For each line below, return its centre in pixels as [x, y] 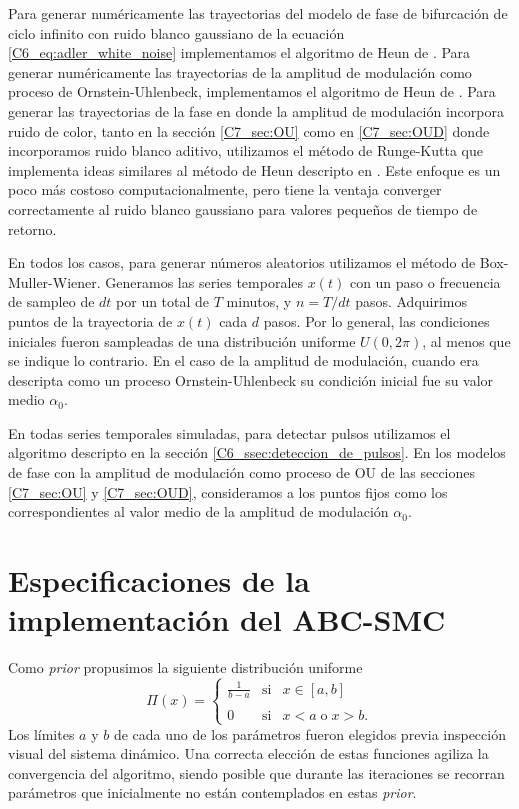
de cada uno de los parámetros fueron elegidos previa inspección [309, 733]
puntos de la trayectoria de [90, 320]
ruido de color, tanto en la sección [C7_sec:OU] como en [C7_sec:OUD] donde [249, 130]
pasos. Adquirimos [411, 301]
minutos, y [259, 301]
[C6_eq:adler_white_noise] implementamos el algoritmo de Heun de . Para [239, 52]
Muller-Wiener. [54, 281]
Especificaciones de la [159, 580]
